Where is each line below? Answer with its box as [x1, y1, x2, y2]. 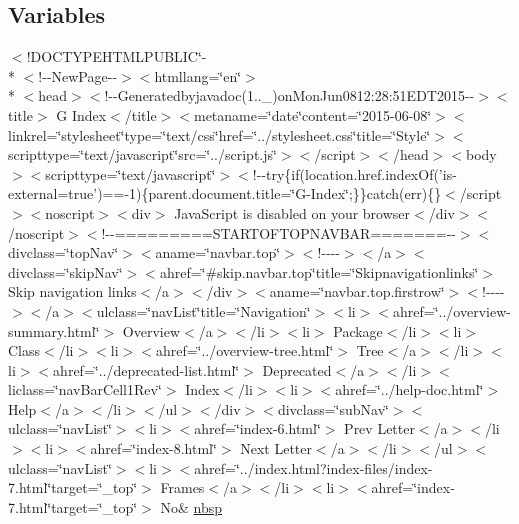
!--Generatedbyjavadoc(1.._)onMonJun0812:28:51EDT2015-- [104, 85, 475, 106]
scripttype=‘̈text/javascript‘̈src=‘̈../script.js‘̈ [8, 144, 277, 165]
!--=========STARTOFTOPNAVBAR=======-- [101, 222, 456, 243]
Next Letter [240, 438, 312, 459]
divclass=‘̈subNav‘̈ [277, 398, 389, 419]
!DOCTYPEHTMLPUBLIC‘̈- [26, 46, 207, 67]
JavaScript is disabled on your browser [174, 202, 411, 223]
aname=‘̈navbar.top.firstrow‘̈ [269, 281, 445, 302]
